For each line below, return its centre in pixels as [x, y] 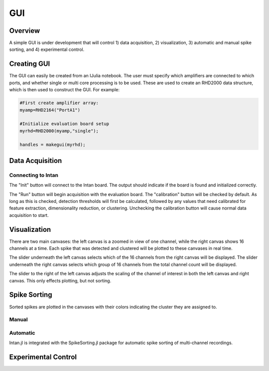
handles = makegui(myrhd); [53, 145]
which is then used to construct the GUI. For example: [64, 90]
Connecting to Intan [34, 175]
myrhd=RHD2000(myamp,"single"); [59, 131]
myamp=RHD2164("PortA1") [50, 110]
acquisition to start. [29, 215]
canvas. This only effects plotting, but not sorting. [60, 280]
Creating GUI [30, 64]
